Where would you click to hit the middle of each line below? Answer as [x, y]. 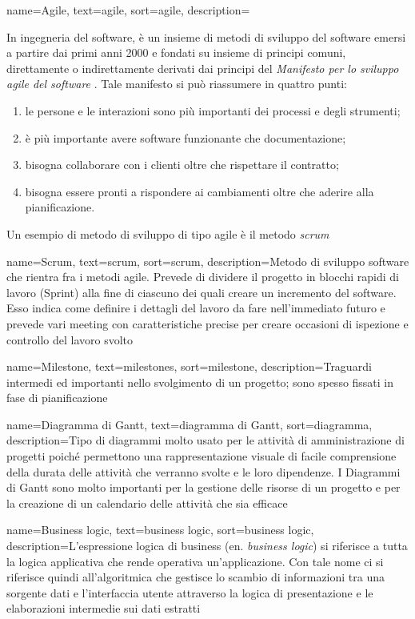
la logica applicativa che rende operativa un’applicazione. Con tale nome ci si [195, 561]
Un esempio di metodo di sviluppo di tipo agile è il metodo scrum [168, 233]
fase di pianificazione [57, 398]
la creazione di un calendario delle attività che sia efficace [147, 502]
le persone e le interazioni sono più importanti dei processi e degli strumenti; [213, 110]
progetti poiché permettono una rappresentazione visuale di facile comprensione [202, 456]
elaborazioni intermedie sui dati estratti [104, 608]
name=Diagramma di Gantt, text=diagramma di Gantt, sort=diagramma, [190, 424]
